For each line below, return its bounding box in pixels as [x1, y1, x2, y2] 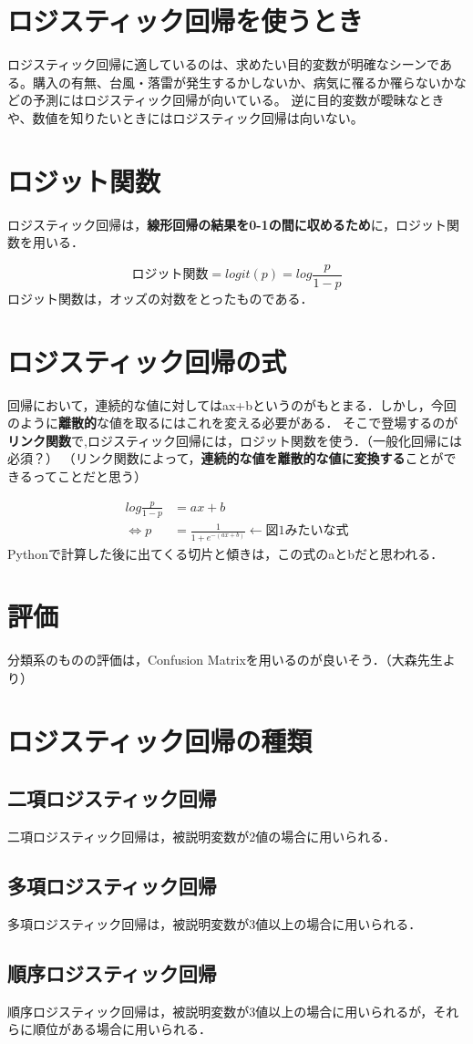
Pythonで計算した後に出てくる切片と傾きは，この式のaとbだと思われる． [7, 543, 444, 563]
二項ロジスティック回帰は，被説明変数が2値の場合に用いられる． [7, 827, 396, 846]
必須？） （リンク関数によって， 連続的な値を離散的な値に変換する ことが [7, 449, 444, 468]
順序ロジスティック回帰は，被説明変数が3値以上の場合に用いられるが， [7, 1001, 434, 1020]
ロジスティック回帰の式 [7, 342, 287, 379]
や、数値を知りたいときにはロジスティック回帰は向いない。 [7, 108, 364, 127]
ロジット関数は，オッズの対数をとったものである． [7, 288, 314, 307]
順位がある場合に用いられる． [32, 1019, 211, 1039]
